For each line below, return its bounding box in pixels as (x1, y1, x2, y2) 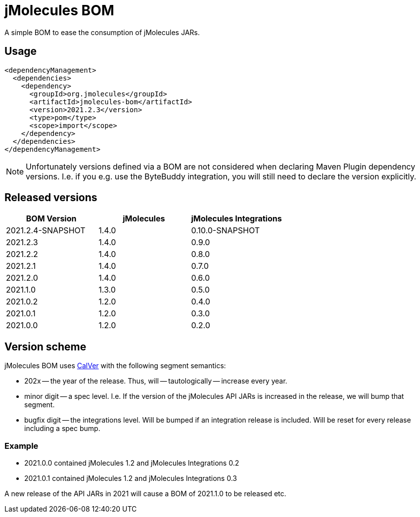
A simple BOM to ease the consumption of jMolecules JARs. (4, 28, 200, 37)
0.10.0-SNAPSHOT (191, 225, 260, 236)
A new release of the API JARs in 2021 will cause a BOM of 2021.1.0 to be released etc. (4, 489, 286, 498)
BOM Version (26, 214, 77, 224)
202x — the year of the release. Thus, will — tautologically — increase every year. (24, 377, 287, 386)
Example (4, 440, 39, 451)
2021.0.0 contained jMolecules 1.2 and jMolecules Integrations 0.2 (24, 459, 239, 468)
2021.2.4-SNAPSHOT (6, 225, 86, 236)
